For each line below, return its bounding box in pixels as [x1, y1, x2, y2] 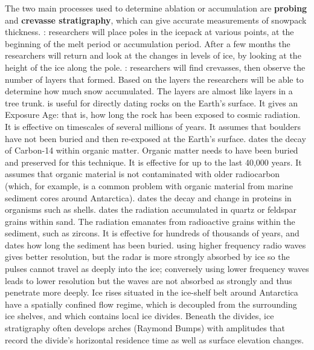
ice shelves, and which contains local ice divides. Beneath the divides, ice [5, 309, 274, 322]
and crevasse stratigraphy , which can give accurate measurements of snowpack [5, 13, 307, 26]
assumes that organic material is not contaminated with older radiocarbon [5, 167, 280, 180]
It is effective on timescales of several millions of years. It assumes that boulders [5, 120, 301, 132]
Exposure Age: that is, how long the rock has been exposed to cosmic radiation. [5, 108, 301, 121]
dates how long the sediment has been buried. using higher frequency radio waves [5, 238, 306, 251]
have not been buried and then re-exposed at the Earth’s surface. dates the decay [5, 132, 306, 144]
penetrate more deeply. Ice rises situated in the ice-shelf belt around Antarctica [5, 286, 298, 299]
